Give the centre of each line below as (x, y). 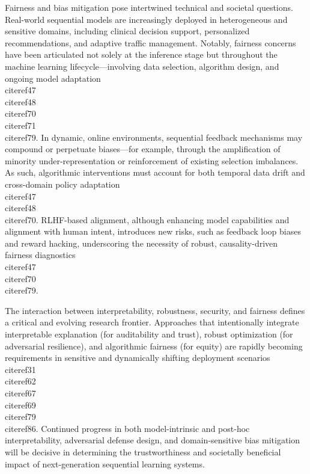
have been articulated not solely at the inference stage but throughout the (141, 54)
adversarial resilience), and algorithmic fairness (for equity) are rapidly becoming (154, 346)
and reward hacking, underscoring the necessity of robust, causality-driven (141, 243)
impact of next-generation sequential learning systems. (105, 463)
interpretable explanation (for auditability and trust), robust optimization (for (149, 334)
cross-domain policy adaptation (62, 184)
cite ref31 (20, 369)
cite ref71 (20, 125)
